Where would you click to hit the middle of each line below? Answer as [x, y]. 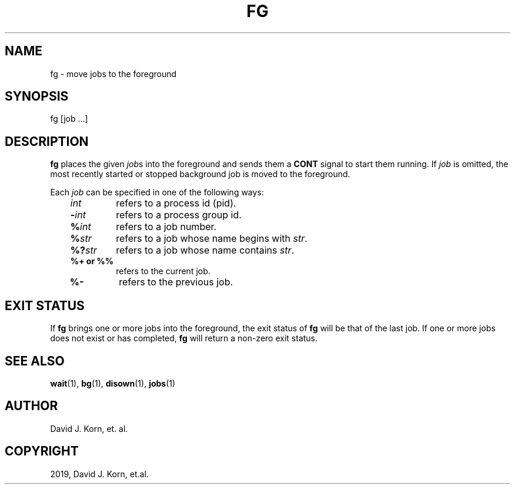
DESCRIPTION [47, 141]
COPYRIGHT [42, 451]
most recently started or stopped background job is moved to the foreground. [200, 174]
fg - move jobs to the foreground [113, 74]
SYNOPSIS [37, 97]
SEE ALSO [35, 361]
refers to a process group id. [179, 215]
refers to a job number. [166, 227]
